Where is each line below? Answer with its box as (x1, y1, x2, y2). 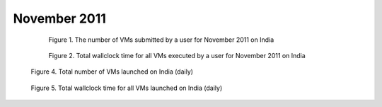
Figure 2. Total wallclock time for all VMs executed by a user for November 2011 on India (48, 51, 306, 60)
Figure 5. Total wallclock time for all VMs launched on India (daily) (30, 84, 223, 92)
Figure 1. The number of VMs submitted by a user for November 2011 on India (48, 35, 274, 44)
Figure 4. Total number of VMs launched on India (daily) (30, 67, 194, 76)
